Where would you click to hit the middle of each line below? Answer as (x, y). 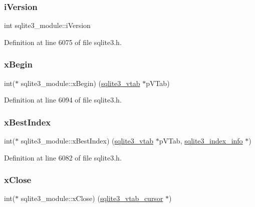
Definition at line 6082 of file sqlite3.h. (63, 157)
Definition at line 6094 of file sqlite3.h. (63, 100)
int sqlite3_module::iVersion (47, 25)
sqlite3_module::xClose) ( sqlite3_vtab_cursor (92, 198)
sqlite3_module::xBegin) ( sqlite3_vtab (80, 83)
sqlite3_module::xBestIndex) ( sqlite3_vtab (87, 141)
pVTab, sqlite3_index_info (201, 141)
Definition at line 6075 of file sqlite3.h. (63, 42)
